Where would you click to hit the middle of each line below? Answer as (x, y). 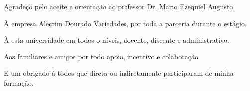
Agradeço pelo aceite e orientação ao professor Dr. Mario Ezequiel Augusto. (120, 6)
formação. (19, 82)
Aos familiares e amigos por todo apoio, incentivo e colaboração (101, 56)
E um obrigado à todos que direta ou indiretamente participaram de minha (119, 73)
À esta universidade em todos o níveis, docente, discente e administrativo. (117, 40)
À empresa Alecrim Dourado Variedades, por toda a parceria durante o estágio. (125, 23)
